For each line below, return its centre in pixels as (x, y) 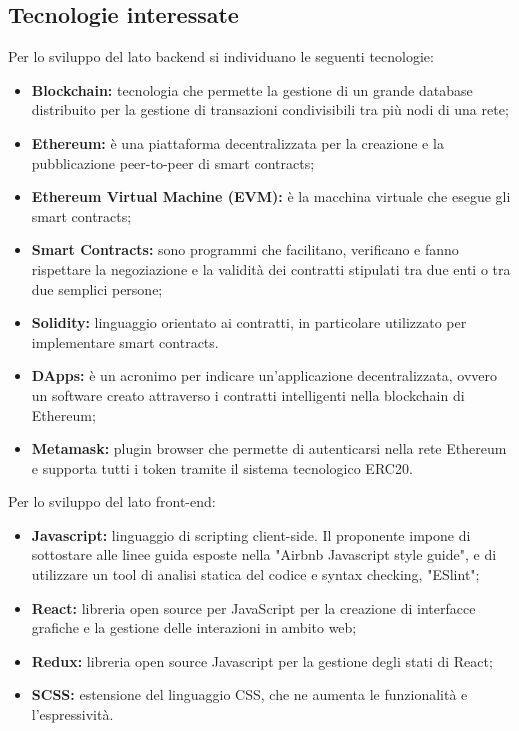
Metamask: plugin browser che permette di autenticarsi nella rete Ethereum (269, 448)
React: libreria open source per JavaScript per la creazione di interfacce (253, 607)
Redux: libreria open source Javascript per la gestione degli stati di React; (262, 660)
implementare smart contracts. (125, 341)
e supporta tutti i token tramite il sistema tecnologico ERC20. (222, 467)
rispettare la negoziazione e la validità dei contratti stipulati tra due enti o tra (271, 268)
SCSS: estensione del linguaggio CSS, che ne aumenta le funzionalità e (249, 694)
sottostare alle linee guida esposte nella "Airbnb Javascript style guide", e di (264, 554)
